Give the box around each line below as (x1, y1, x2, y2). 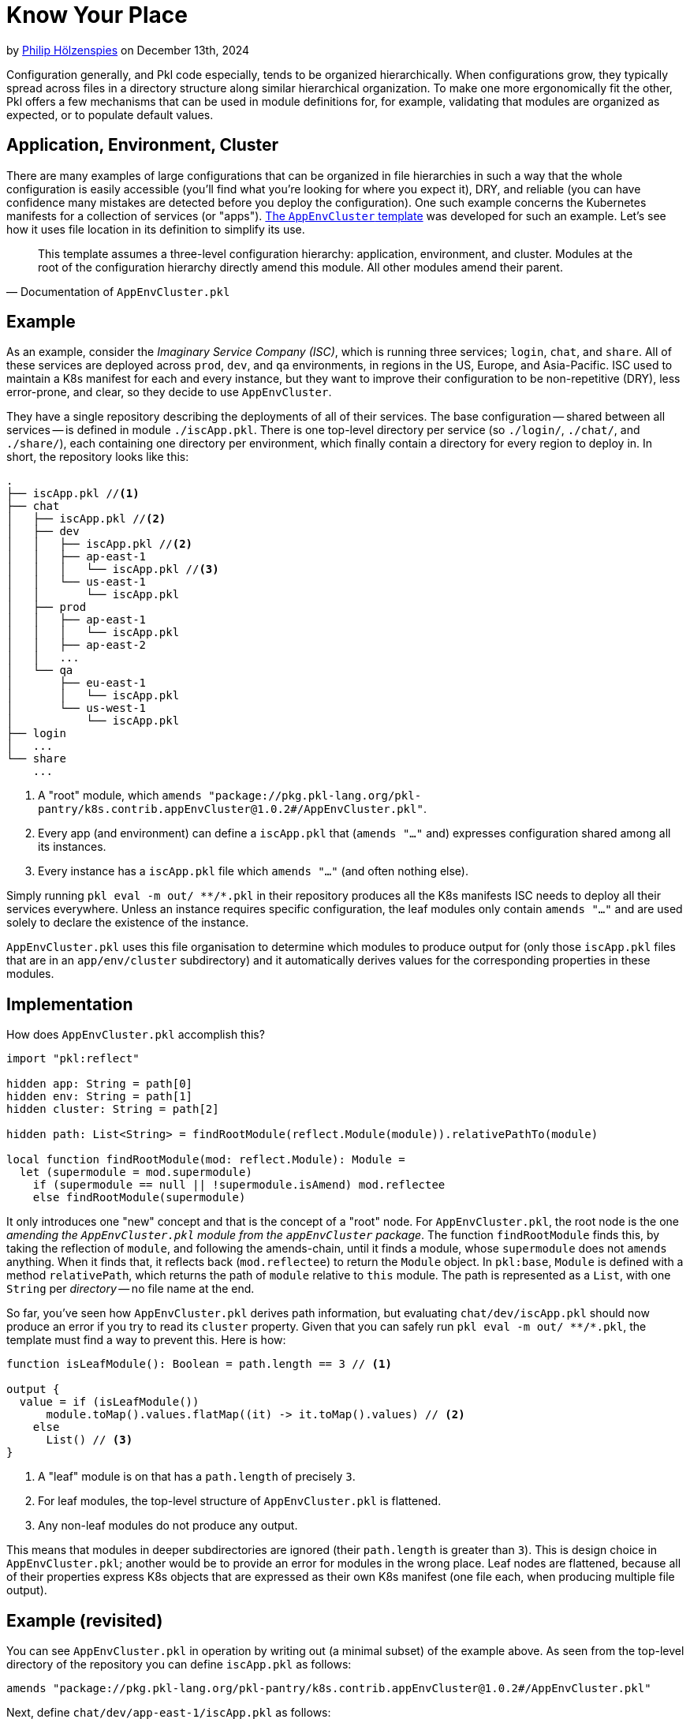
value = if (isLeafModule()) (19, 1395, 200, 1409)
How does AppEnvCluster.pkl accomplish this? (6, 1028, 265, 1042)
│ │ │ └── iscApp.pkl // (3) (6, 563, 219, 576)
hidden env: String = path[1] (6, 1090, 193, 1103)
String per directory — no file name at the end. (6, 1282, 255, 1296)
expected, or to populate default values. (6, 107, 214, 122)
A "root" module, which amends (38, 788, 202, 803)
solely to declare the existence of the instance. (6, 916, 249, 930)
